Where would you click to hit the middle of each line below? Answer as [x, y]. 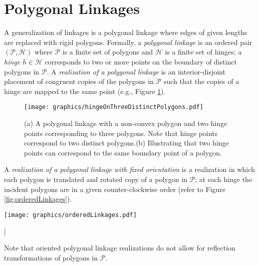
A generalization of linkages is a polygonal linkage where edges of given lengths [126, 32]
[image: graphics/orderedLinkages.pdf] [70, 215]
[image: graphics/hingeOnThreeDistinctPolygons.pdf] [114, 107]
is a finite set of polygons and [108, 52]
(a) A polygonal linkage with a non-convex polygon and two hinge [126, 123]
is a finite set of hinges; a [203, 52]
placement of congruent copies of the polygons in [79, 81]
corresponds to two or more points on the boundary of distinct [141, 61]
